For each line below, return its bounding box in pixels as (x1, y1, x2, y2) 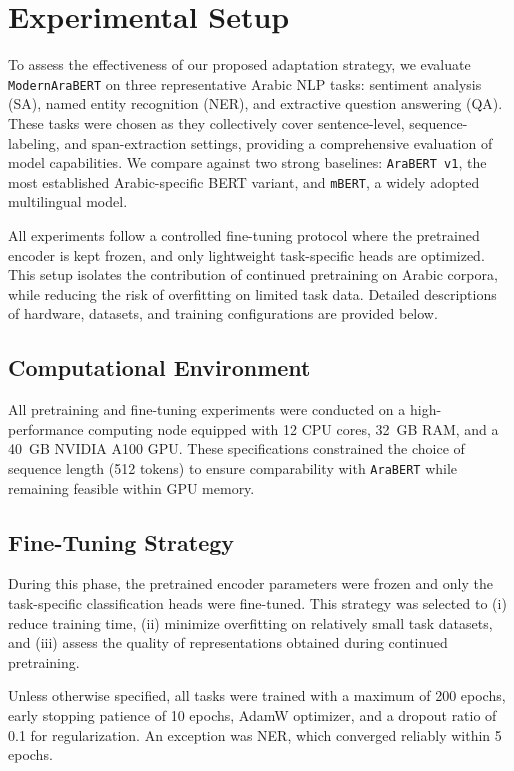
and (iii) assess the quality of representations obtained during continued (8, 632, 448, 653)
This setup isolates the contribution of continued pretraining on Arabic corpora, (8, 264, 498, 285)
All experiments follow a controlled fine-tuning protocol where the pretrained (8, 225, 480, 246)
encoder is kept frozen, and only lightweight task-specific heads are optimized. (8, 244, 485, 265)
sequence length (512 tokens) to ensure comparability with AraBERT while (8, 458, 458, 479)
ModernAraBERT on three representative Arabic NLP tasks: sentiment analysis (8, 73, 482, 94)
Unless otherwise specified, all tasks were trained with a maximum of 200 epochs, (8, 685, 506, 706)
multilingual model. (8, 191, 128, 212)
